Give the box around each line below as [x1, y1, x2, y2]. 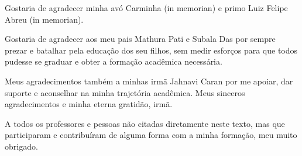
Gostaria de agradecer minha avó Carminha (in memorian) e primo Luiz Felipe [5, 2, 288, 13]
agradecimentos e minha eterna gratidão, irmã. [5, 98, 173, 110]
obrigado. [5, 140, 38, 152]
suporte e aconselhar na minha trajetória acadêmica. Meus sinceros [5, 86, 245, 98]
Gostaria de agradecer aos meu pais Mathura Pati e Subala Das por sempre [5, 33, 276, 45]
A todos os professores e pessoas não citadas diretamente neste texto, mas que [5, 117, 285, 129]
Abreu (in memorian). [5, 13, 84, 25]
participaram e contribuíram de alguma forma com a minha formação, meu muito [5, 129, 297, 141]
